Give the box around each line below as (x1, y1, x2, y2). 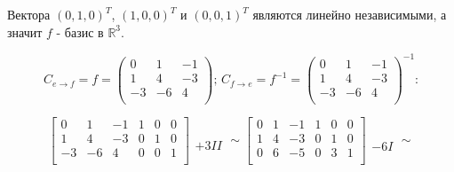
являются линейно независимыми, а (252, 5, 447, 23)
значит (7, 22, 43, 41)
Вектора (7, 5, 51, 23)
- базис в (56, 22, 104, 41)
